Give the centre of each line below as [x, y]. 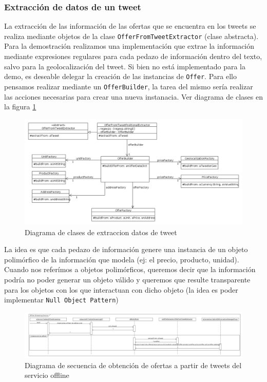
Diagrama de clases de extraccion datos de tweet [101, 232]
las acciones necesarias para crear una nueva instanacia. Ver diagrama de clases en [133, 96]
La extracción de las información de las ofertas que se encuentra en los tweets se [130, 26]
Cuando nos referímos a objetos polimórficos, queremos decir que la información [130, 269]
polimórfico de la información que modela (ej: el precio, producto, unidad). [122, 259]
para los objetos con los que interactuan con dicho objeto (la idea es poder [121, 289]
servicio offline [47, 375]
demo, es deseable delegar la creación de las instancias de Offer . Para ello [120, 76]
